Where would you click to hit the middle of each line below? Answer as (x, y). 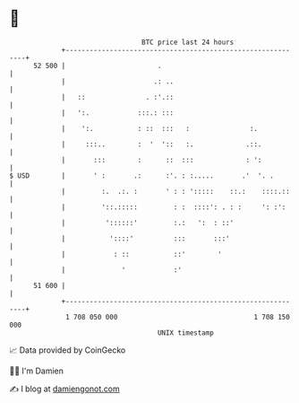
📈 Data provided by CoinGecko (68, 350)
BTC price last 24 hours (188, 42)
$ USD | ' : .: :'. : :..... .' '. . (142, 175)
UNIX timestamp (186, 333)
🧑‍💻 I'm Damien (37, 371)
